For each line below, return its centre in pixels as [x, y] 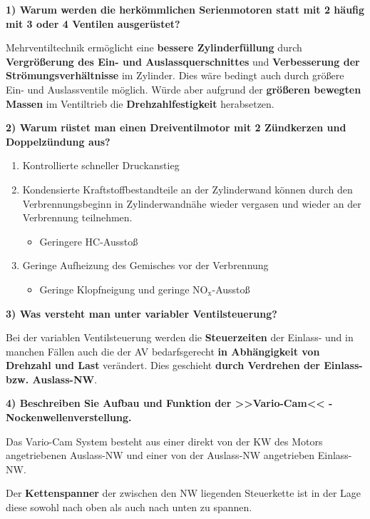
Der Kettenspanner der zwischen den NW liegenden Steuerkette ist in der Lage [184, 493]
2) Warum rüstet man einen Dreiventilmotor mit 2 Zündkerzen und [176, 127]
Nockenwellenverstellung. [69, 417]
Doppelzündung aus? [58, 141]
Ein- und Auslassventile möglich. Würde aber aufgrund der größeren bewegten [184, 89]
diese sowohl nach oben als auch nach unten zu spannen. [129, 507]
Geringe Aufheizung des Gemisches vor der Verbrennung [145, 265]
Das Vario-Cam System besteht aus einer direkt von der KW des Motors [164, 441]
